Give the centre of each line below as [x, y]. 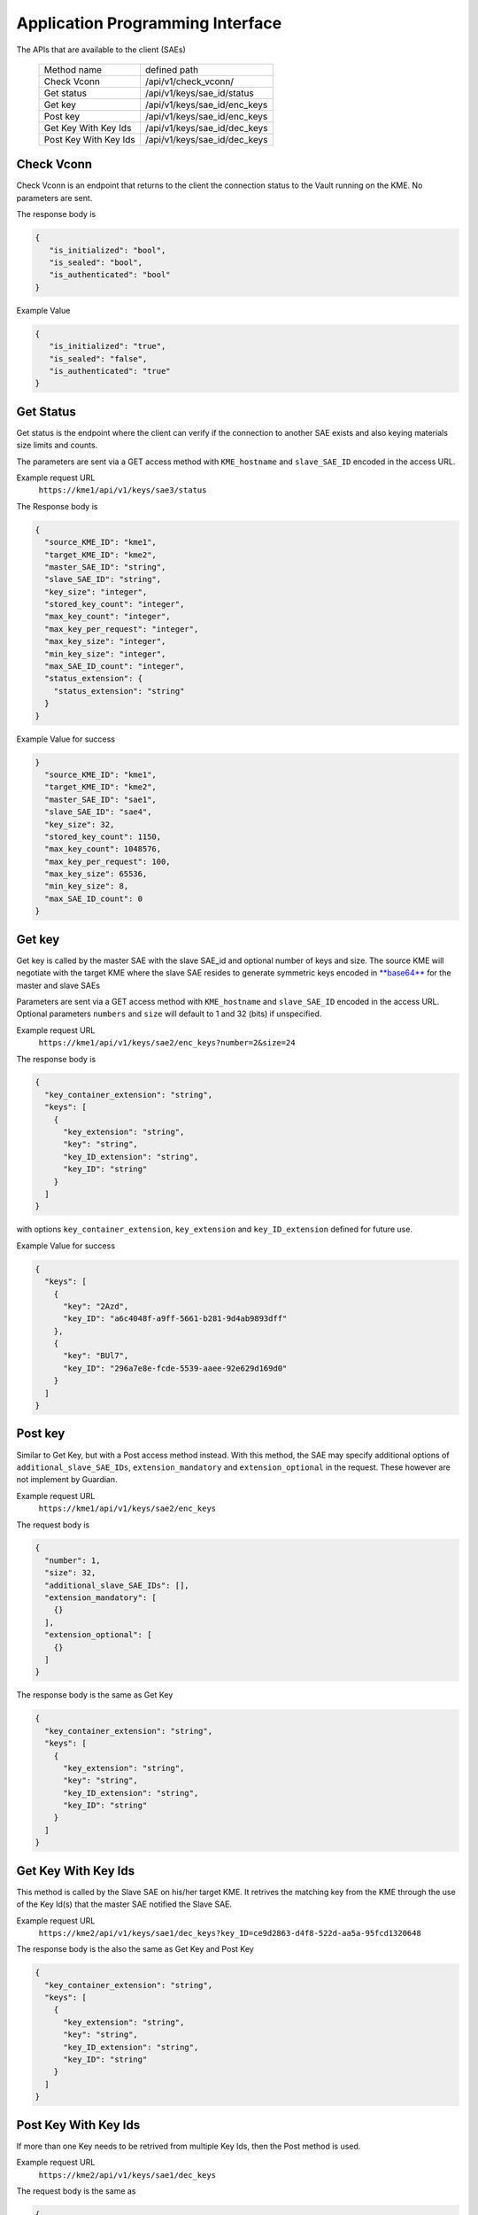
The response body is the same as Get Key [95, 1695]
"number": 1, [73, 1560]
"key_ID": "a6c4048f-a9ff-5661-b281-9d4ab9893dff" [175, 1319]
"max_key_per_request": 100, [108, 861]
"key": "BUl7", [96, 1356]
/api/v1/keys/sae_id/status [199, 93]
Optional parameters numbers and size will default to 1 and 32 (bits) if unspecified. [169, 1014]
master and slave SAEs [58, 985]
